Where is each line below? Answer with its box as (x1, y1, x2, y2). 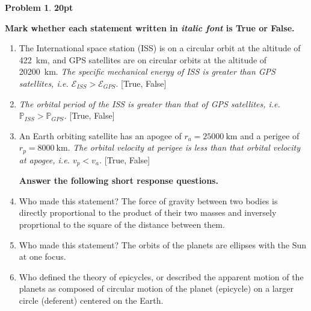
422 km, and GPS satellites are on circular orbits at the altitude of (19, 53, 267, 66)
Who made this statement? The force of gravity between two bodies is (19, 194, 278, 207)
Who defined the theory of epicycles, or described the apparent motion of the (19, 270, 304, 283)
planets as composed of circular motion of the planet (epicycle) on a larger (19, 282, 294, 295)
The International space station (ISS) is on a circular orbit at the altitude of (19, 42, 301, 54)
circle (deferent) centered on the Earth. (19, 294, 164, 306)
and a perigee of (240, 129, 300, 142)
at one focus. (19, 250, 66, 263)
